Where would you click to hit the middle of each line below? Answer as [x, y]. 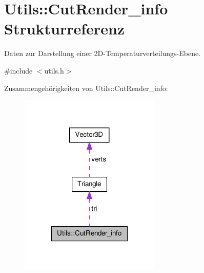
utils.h [54, 70]
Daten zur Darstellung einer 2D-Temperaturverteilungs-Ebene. [103, 53]
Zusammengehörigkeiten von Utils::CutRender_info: [86, 88]
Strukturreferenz [65, 29]
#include [18, 70]
